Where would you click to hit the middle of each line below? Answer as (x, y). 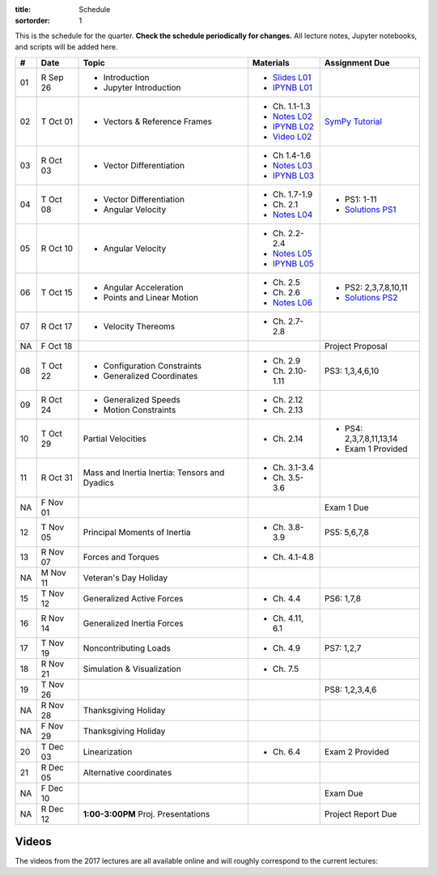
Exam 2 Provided (356, 751)
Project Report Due (361, 813)
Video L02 (292, 136)
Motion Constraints (140, 410)
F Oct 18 (57, 346)
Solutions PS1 (370, 209)
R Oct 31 (57, 478)
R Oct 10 (57, 248)
